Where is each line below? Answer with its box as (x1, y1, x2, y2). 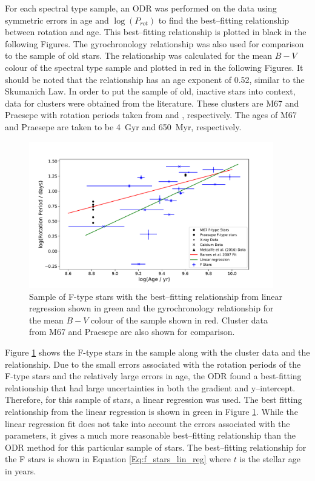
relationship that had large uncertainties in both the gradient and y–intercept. (5, 381, 296, 394)
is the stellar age (239, 453, 300, 465)
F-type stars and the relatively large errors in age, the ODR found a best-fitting (5, 370, 302, 382)
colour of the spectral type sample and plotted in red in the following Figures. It (5, 61, 303, 73)
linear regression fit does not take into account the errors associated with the (5, 417, 290, 430)
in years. (5, 464, 36, 477)
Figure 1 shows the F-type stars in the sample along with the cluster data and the (5, 346, 310, 359)
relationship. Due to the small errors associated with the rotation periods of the (5, 357, 301, 370)
